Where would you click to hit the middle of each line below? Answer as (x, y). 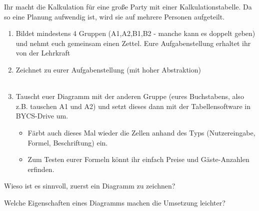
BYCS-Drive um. (42, 116)
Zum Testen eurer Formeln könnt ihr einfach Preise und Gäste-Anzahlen (138, 159)
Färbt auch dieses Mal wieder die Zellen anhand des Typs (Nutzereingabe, (141, 132)
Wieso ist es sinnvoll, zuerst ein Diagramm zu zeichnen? (90, 186)
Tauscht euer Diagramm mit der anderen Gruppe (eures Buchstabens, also (130, 96)
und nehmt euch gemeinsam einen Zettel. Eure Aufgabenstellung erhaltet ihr (133, 43)
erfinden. (41, 169)
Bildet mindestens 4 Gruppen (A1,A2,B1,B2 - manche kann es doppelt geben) (135, 33)
